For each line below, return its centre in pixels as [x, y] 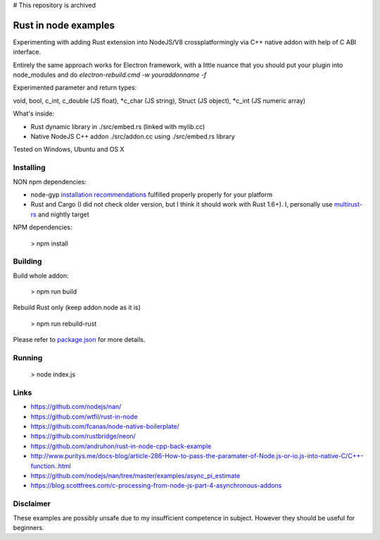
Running [28, 357]
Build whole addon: [41, 276]
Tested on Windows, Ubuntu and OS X [69, 149]
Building [27, 262]
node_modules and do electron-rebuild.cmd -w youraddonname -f [110, 75]
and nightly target [63, 214]
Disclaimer [32, 504]
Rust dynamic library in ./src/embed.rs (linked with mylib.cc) [118, 126]
